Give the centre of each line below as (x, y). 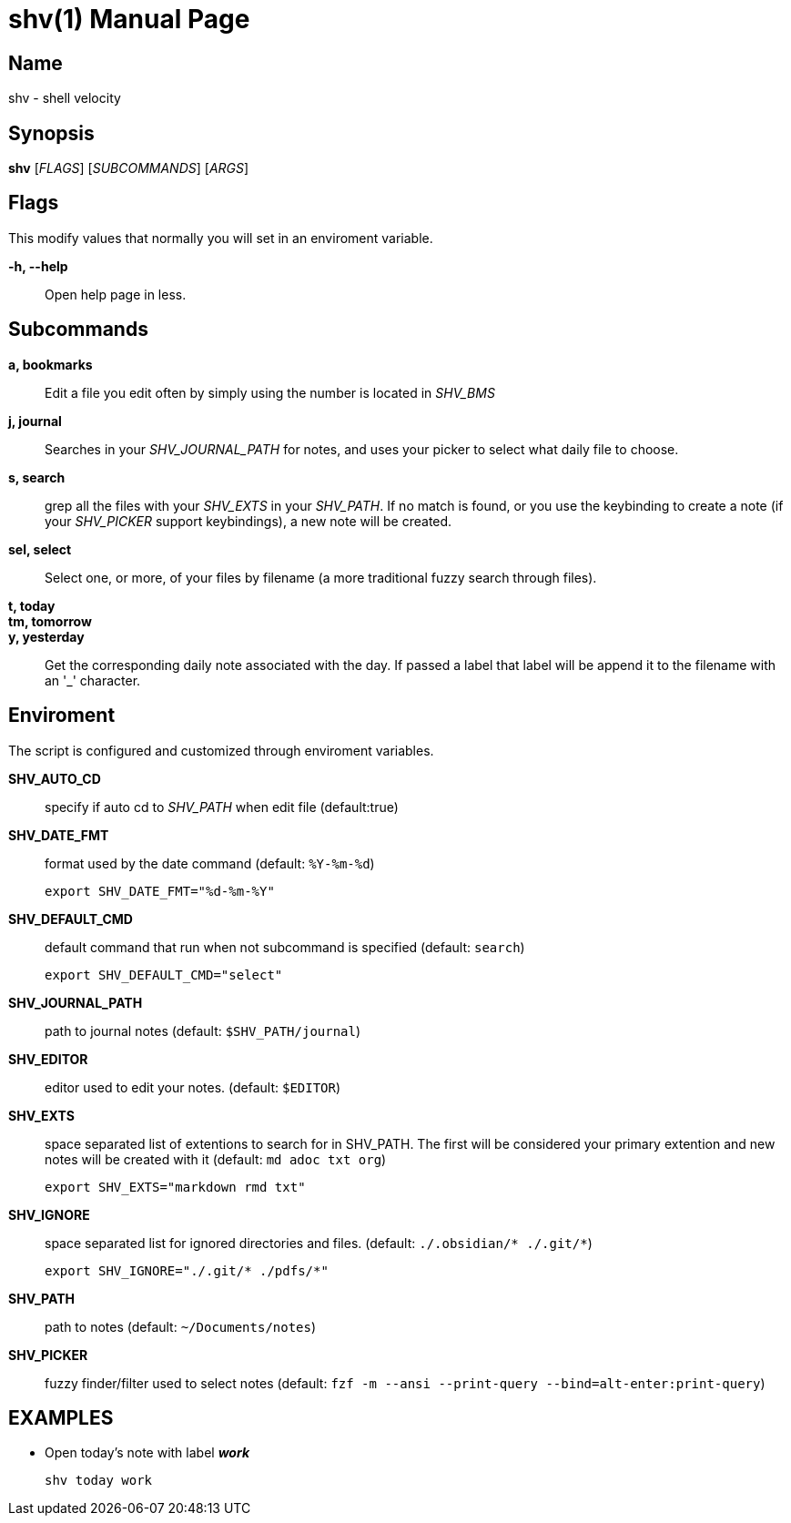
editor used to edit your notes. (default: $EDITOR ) (193, 1087)
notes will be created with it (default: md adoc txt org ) (216, 1159)
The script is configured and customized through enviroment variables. (221, 750)
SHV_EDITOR (48, 1059)
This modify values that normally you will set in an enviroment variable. (221, 238)
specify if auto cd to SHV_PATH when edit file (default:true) (222, 807)
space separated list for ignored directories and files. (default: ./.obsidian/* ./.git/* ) (319, 1243)
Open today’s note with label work (147, 1453)
